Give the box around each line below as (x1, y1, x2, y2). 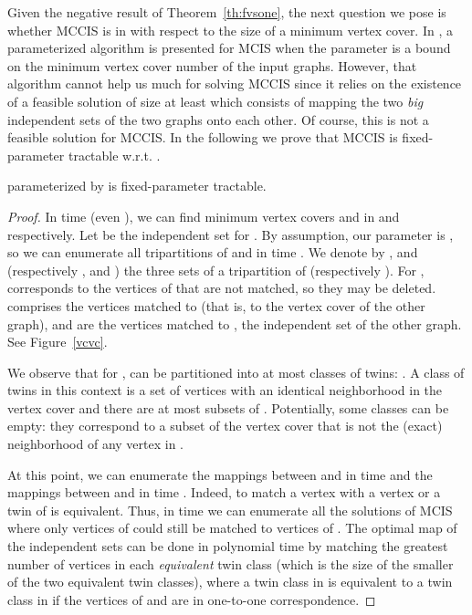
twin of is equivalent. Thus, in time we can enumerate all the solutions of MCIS (7, 500, 453, 519)
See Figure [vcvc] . (7, 332, 108, 351)
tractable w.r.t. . (68, 145, 161, 164)
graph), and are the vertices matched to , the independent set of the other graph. (7, 314, 462, 333)
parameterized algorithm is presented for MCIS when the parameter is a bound (7, 38, 451, 57)
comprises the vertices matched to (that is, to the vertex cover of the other (7, 296, 425, 315)
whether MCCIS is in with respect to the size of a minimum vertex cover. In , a (7, 20, 453, 39)
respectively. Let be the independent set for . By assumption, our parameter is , (7, 224, 454, 244)
